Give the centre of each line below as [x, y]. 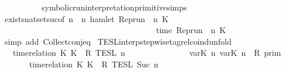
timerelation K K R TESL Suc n [94, 64]
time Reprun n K [191, 30]
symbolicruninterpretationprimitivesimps [114, 7]
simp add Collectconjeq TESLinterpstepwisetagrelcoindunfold [118, 41]
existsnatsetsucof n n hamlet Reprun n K [86, 18]
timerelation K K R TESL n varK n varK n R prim [147, 53]
